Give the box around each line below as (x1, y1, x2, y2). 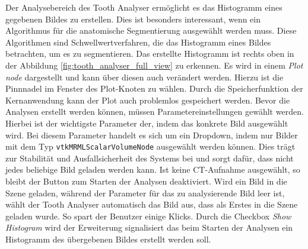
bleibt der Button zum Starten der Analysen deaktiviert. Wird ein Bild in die (5, 174, 287, 187)
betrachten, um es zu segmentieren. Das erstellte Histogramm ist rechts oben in (5, 47, 294, 60)
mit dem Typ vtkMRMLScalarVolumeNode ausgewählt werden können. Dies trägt (5, 140, 296, 153)
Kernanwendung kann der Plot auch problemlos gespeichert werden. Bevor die (5, 93, 290, 106)
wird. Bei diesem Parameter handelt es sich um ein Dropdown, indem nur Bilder (5, 128, 298, 141)
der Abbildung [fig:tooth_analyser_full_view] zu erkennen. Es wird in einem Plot (5, 59, 303, 71)
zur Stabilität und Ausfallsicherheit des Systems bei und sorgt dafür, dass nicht (5, 151, 294, 164)
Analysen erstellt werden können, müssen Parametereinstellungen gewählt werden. (5, 105, 304, 118)
